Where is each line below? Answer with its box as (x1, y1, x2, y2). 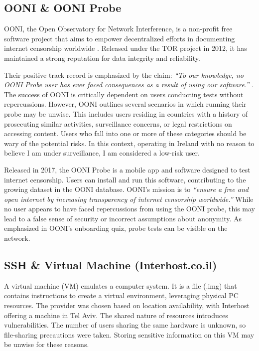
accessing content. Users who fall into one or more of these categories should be (4, 128, 247, 139)
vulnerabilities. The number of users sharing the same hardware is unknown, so (4, 320, 246, 330)
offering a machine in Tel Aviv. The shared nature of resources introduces (4, 310, 228, 320)
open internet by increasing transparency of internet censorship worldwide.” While (4, 193, 254, 204)
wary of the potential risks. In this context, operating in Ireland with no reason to (4, 138, 255, 148)
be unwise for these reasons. (4, 339, 89, 350)
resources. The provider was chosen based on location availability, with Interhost (4, 300, 250, 311)
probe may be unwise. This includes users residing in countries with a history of (4, 108, 248, 119)
